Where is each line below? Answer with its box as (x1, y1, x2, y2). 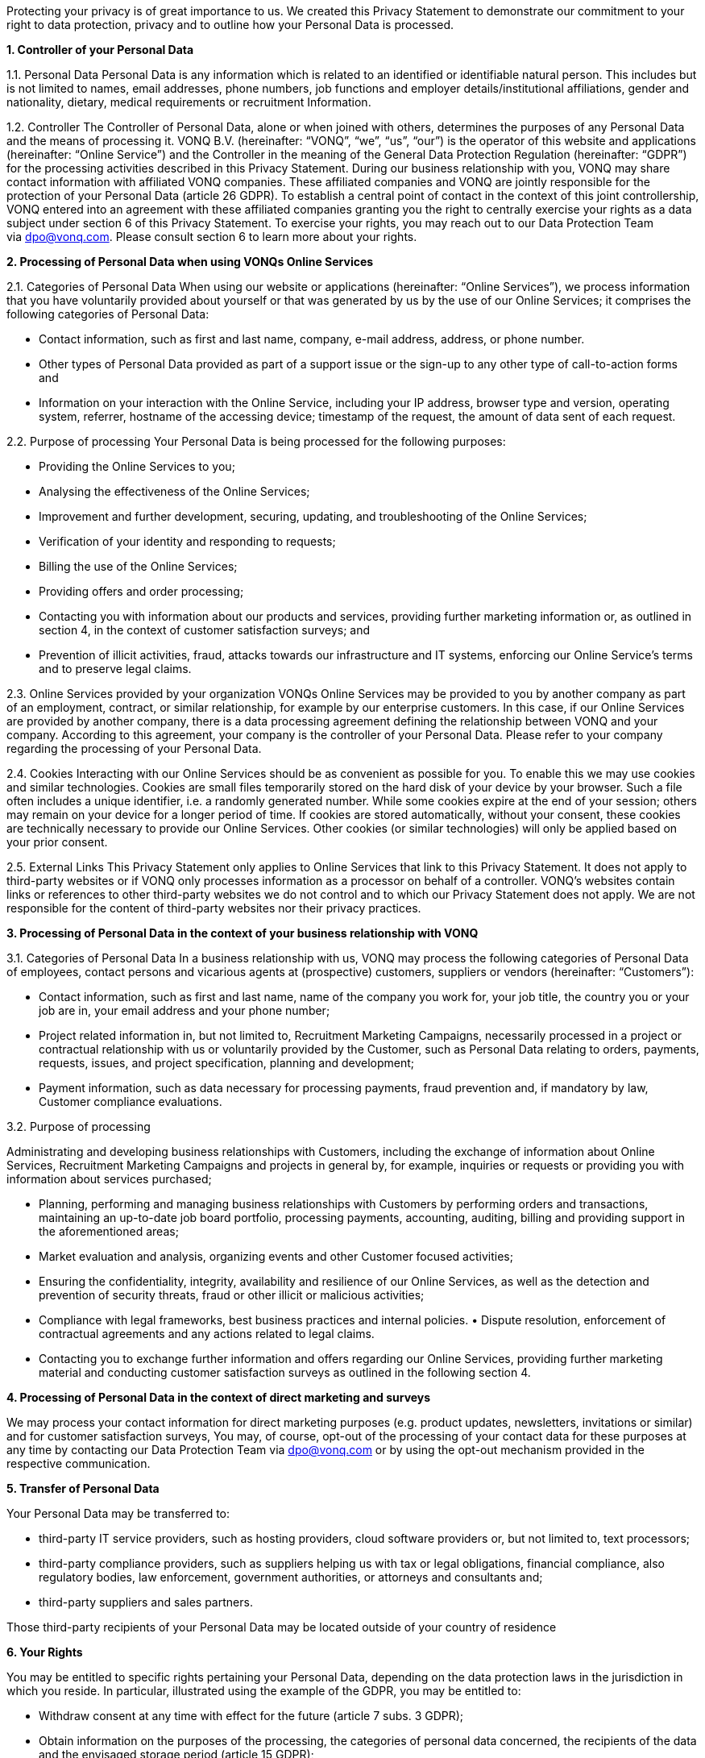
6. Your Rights (6, 1645, 83, 1659)
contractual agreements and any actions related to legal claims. (39, 1327, 375, 1340)
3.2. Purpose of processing (6, 1120, 151, 1133)
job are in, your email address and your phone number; (39, 1004, 330, 1017)
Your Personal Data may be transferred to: (6, 1507, 230, 1520)
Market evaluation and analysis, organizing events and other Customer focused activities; (39, 1249, 513, 1263)
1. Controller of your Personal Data (6, 43, 194, 56)
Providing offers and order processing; (39, 584, 244, 598)
